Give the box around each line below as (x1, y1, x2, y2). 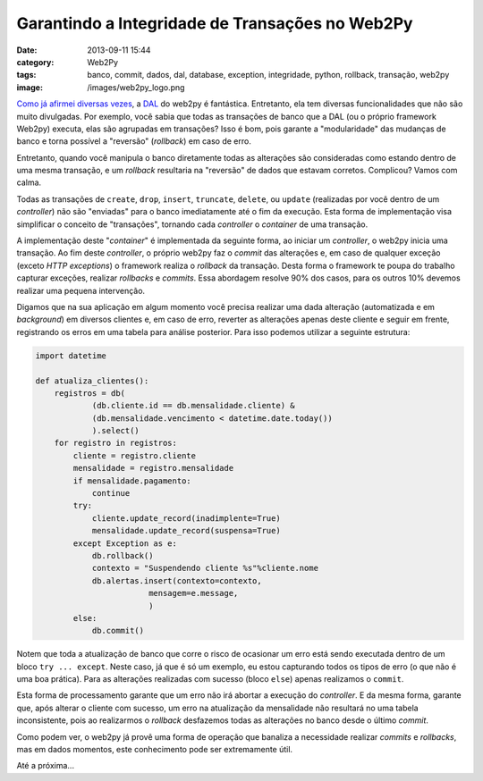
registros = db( (54, 388, 125, 398)
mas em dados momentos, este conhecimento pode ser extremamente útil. (16, 744, 293, 755)
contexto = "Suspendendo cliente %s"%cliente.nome (91, 563, 319, 574)
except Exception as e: (72, 538, 178, 549)
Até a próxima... (16, 760, 75, 771)
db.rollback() (91, 550, 154, 560)
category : (16, 56, 55, 67)
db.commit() (91, 626, 145, 636)
